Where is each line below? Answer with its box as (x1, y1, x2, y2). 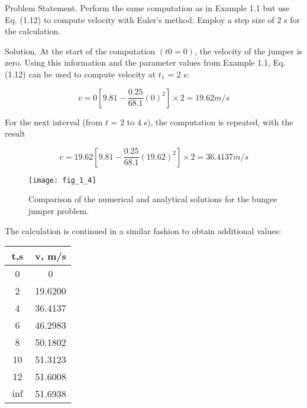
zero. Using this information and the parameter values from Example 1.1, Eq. (5, 56, 286, 69)
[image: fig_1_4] (28, 176, 96, 184)
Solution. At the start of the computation (5, 44, 156, 57)
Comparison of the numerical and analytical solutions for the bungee (28, 193, 277, 205)
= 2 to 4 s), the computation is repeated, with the (111, 115, 293, 128)
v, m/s (35, 249, 66, 263)
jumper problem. (28, 205, 89, 216)
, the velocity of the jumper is (194, 44, 303, 57)
